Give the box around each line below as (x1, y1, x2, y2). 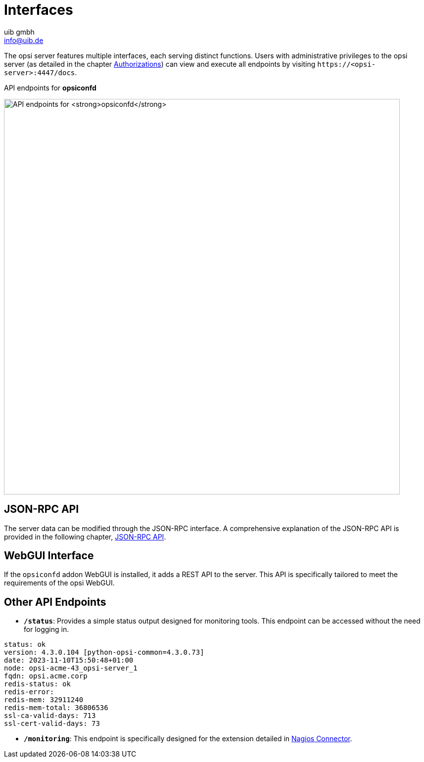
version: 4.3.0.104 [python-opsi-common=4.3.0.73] (4, 648, 204, 657)
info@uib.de (4, 36, 44, 45)
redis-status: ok (4, 680, 71, 688)
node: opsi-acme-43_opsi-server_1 (4, 664, 138, 672)
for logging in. (24, 625, 69, 634)
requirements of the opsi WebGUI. (4, 579, 115, 587)
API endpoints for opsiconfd (4, 83, 96, 92)
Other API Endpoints (4, 595, 106, 608)
